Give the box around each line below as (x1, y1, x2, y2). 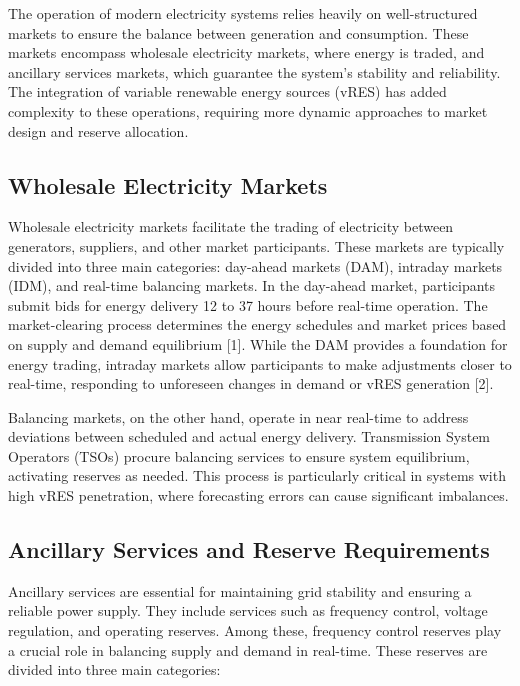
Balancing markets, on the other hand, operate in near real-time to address (8, 406, 469, 427)
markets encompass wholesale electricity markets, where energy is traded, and (8, 42, 485, 63)
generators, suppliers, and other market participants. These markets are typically (8, 235, 505, 256)
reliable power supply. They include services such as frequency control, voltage (8, 600, 488, 621)
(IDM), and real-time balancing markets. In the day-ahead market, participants (8, 275, 496, 296)
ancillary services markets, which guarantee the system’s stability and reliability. (8, 61, 501, 82)
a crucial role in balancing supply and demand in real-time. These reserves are (8, 639, 488, 660)
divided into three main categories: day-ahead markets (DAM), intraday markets (8, 255, 503, 276)
